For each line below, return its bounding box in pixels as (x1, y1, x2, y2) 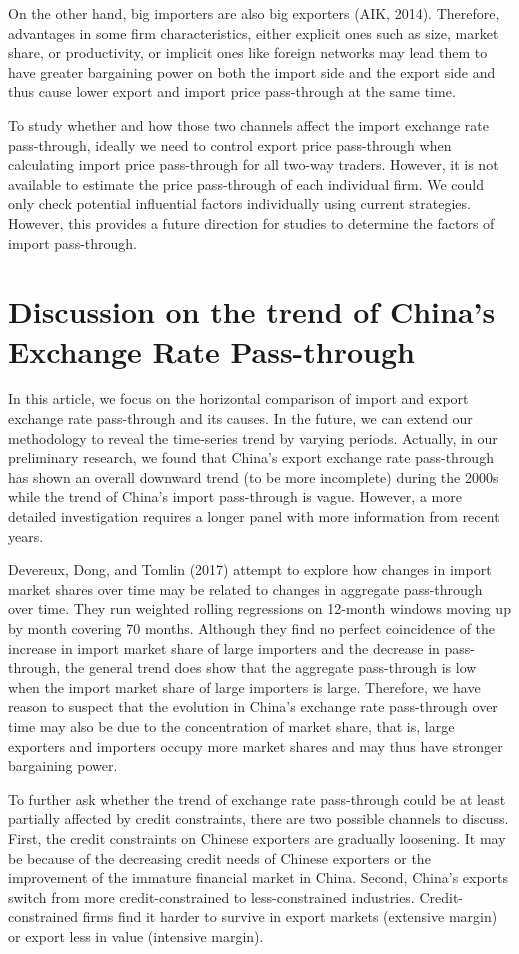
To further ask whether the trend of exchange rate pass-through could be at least (8, 788, 506, 809)
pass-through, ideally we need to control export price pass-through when (8, 134, 452, 155)
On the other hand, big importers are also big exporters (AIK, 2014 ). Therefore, (8, 3, 500, 23)
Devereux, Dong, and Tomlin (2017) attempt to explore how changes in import (8, 559, 492, 580)
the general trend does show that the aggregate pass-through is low (64, 657, 477, 678)
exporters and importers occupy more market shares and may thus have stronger (8, 735, 503, 756)
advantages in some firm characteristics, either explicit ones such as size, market (8, 22, 499, 43)
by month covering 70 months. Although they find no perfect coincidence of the (8, 617, 496, 638)
